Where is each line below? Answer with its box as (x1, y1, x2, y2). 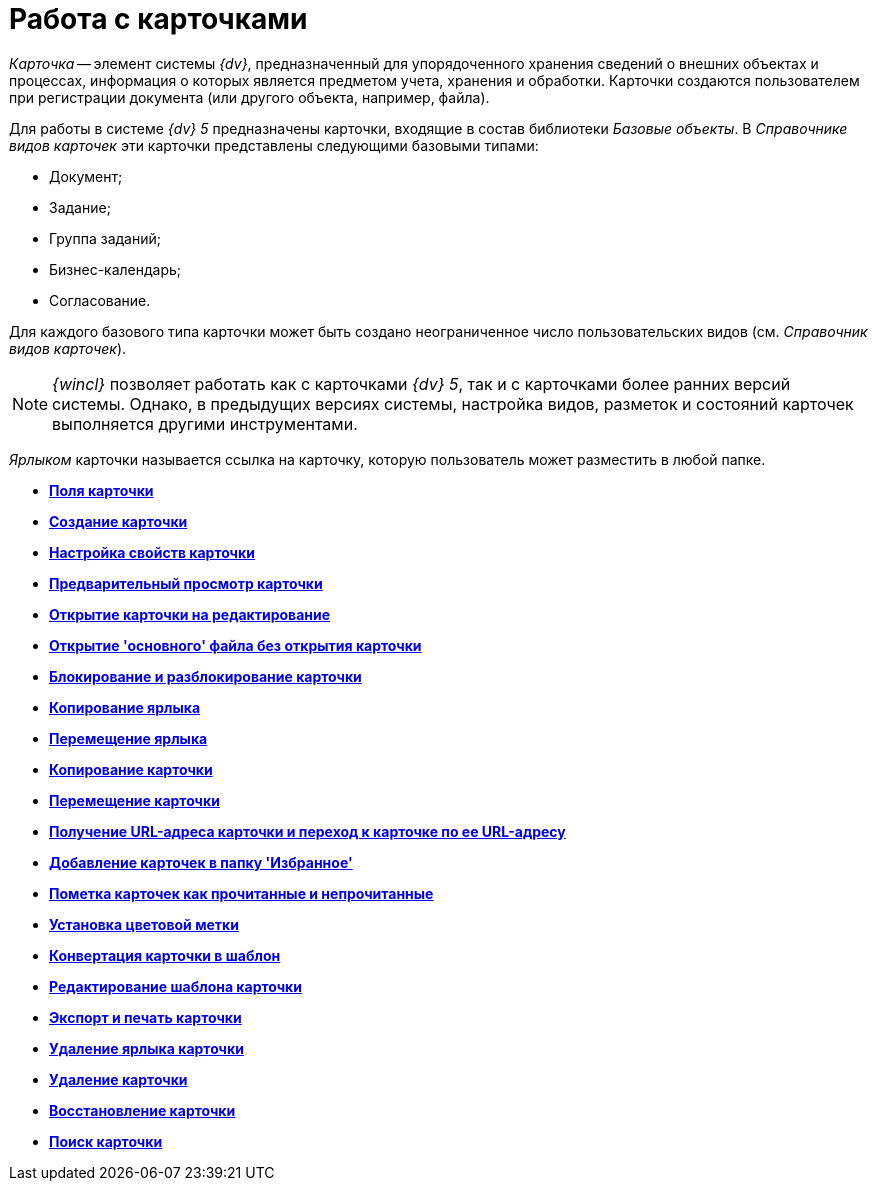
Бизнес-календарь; (49, 260, 182, 278)
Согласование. (49, 291, 151, 309)
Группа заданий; (49, 229, 161, 247)
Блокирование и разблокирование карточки (49, 667, 362, 685)
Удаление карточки (49, 1070, 188, 1088)
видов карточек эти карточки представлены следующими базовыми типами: (9, 136, 539, 154)
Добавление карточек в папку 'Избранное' (49, 853, 353, 871)
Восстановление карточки (49, 1101, 236, 1119)
